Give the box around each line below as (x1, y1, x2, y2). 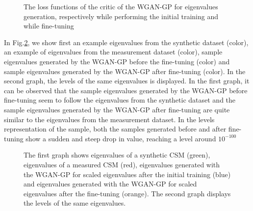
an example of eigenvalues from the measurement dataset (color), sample (4, 47, 223, 57)
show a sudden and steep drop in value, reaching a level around (25, 133, 216, 143)
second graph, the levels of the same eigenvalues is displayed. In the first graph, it (4, 76, 250, 86)
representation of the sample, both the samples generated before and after (4, 124, 227, 134)
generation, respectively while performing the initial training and (24, 11, 218, 21)
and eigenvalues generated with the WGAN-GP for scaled (24, 179, 197, 189)
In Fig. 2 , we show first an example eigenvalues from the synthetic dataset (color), (4, 37, 249, 47)
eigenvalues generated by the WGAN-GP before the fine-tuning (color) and (4, 56, 230, 66)
